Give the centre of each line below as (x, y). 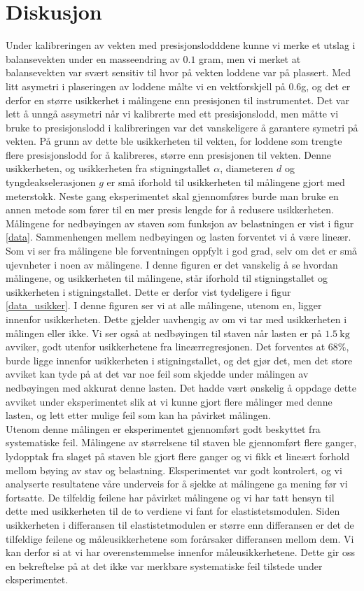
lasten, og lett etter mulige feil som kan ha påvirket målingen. (138, 415)
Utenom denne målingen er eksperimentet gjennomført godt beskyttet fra (163, 428)
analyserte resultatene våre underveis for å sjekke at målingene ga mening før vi (177, 484)
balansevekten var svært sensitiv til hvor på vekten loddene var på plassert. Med (178, 72)
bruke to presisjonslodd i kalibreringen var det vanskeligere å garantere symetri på (182, 127)
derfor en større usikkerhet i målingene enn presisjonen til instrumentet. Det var (177, 100)
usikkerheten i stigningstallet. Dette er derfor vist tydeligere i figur (148, 291)
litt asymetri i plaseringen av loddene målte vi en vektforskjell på (146, 86)
